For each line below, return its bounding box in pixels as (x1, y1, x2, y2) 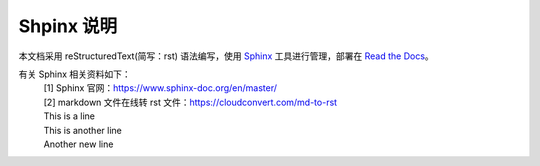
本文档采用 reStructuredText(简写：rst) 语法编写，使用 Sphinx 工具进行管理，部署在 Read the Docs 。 (18, 50, 434, 62)
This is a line (43, 110, 95, 122)
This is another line (43, 124, 122, 136)
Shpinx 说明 (18, 15, 118, 37)
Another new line (43, 138, 114, 150)
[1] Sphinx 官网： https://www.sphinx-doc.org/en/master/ (43, 82, 277, 94)
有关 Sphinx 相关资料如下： (18, 68, 132, 80)
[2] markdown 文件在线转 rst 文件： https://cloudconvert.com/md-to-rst (43, 96, 338, 108)
